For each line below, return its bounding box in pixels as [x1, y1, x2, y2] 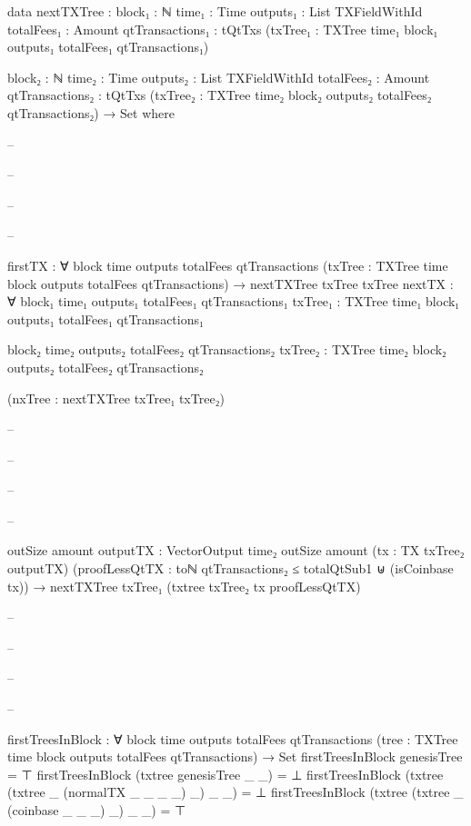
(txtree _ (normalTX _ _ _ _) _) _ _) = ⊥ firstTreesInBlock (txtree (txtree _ [7, 782, 464, 801]
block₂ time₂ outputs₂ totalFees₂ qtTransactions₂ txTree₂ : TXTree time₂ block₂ [7, 340, 446, 359]
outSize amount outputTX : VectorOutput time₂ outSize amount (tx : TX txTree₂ [7, 541, 465, 560]
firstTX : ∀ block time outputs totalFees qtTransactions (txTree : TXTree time [7, 255, 448, 274]
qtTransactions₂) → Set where [7, 103, 175, 122]
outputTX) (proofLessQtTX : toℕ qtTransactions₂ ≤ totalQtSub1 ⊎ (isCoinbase [7, 559, 454, 578]
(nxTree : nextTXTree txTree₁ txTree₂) [7, 388, 225, 407]
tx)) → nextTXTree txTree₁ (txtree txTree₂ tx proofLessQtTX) [7, 576, 361, 595]
